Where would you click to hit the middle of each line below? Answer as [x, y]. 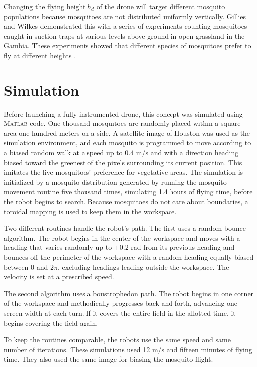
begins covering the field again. [51, 322]
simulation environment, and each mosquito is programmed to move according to [128, 143]
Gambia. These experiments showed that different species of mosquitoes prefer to [128, 46]
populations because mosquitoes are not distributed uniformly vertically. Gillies [125, 16]
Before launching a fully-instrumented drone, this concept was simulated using [123, 113]
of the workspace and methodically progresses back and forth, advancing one [121, 303]
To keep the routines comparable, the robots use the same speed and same [117, 339]
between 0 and [26, 267]
